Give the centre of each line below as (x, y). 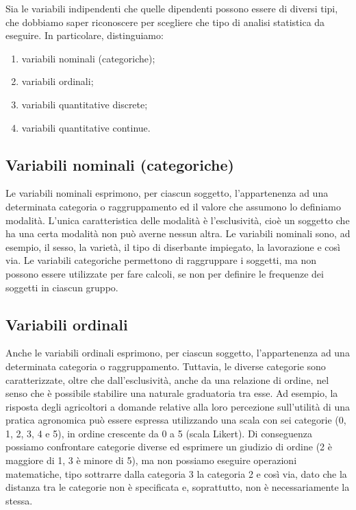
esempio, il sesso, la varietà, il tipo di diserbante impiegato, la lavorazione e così (173, 246)
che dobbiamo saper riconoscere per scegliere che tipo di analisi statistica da (165, 22)
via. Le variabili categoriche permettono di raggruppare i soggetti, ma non (161, 260)
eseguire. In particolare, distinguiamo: (85, 35)
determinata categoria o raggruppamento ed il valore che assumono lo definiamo (173, 206)
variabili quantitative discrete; (85, 104)
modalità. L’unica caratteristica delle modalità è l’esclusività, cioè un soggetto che (178, 220)
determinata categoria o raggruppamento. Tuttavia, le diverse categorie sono (166, 366)
